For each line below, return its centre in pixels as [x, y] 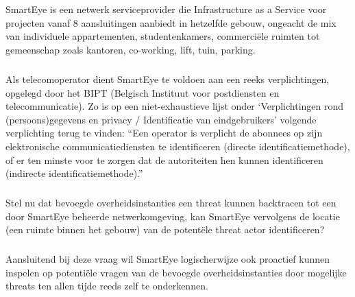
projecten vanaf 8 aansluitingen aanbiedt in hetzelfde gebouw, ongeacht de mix [171, 22]
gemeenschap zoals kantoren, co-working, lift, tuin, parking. [131, 49]
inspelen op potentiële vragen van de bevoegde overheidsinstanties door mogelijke [176, 272]
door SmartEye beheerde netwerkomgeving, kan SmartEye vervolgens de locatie [173, 216]
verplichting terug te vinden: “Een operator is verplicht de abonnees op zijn [164, 133]
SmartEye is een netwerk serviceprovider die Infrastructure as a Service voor [166, 9]
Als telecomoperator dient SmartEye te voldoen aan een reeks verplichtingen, [168, 79]
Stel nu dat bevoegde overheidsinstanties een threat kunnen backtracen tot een [171, 203]
